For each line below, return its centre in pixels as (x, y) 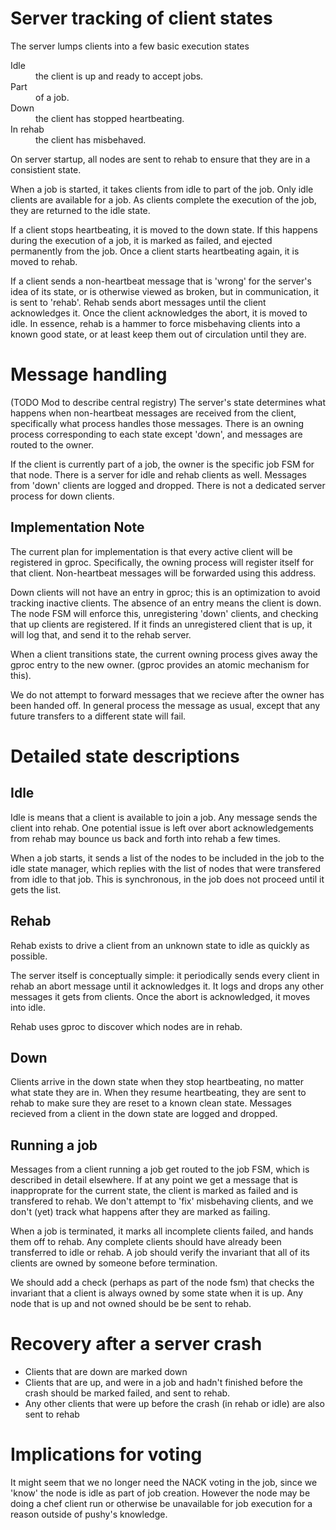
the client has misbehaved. (91, 139)
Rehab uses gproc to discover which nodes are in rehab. (126, 1026)
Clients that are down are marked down (106, 1372)
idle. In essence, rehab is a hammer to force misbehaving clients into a (155, 323)
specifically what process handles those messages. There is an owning (157, 423)
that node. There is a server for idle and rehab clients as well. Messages (158, 474)
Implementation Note (77, 527)
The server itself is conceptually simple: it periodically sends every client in (165, 975)
